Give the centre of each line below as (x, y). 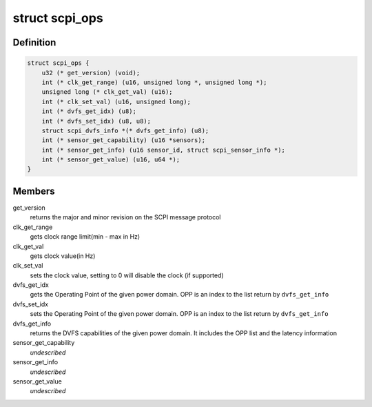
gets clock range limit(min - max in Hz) (85, 237)
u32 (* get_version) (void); (91, 73)
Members (34, 191)
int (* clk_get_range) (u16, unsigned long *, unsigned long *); (154, 82)
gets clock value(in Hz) (63, 256)
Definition (34, 42)
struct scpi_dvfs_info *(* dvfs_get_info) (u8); (125, 130)
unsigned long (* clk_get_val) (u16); (107, 92)
